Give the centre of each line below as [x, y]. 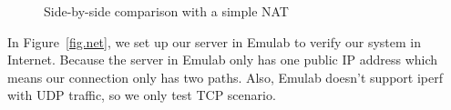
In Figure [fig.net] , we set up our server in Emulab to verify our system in [215, 41]
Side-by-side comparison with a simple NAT [166, 11]
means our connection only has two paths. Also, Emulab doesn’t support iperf [225, 77]
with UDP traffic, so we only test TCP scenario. [142, 95]
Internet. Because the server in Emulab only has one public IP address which [223, 60]
